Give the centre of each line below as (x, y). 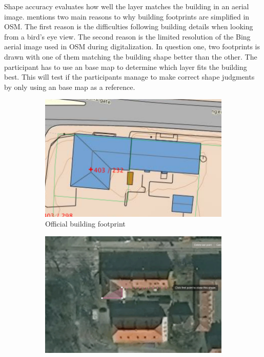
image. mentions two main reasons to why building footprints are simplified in (127, 16)
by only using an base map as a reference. (70, 87)
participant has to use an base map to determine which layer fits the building (126, 67)
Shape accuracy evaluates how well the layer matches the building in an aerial (127, 6)
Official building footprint (85, 224)
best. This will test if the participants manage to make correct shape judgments (129, 77)
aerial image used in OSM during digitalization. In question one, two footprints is (132, 46)
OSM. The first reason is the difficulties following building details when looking (129, 26)
